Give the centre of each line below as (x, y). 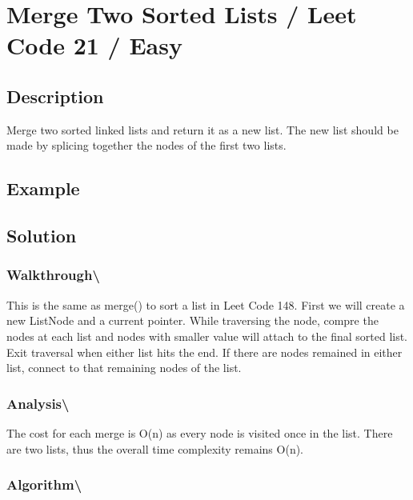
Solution (42, 236)
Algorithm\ (44, 484)
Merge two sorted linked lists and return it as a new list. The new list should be (202, 129)
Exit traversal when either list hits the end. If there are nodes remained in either (204, 352)
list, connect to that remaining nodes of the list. (124, 368)
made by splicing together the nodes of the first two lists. (146, 145)
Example (43, 188)
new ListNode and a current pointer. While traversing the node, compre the (192, 320)
